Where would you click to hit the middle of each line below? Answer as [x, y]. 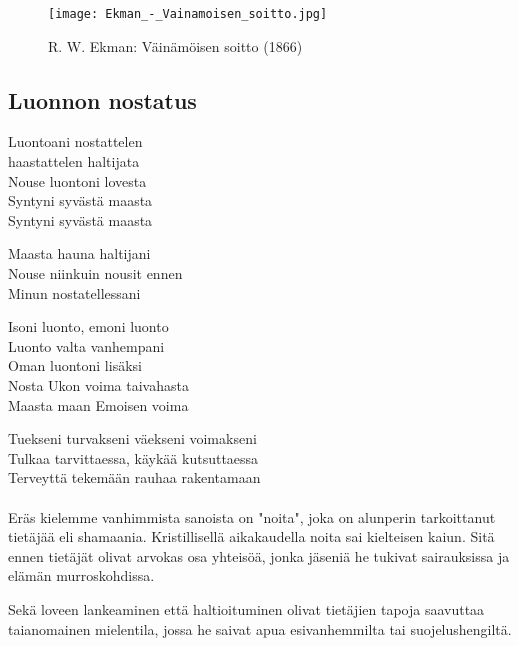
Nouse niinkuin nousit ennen [95, 273]
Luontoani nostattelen [75, 141]
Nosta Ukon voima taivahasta [98, 384]
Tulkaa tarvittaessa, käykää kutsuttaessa [133, 457]
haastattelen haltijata [74, 161]
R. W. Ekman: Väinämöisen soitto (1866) [175, 45]
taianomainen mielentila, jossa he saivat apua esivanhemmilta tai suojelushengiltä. [260, 628]
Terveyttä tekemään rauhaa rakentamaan [134, 477]
